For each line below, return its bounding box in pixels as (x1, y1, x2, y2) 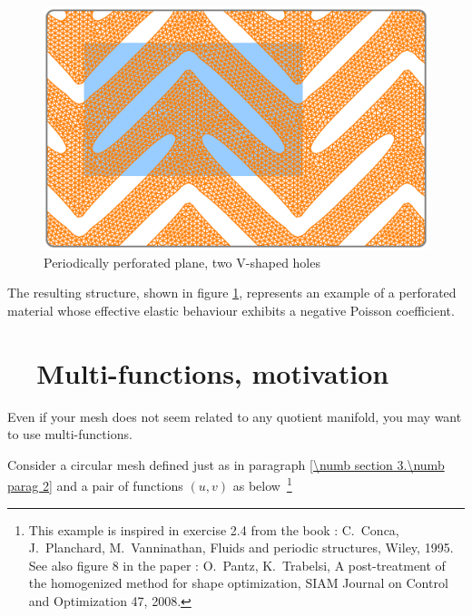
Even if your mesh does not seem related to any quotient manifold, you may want (7, 406, 462, 425)
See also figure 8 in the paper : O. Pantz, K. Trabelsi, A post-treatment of (28, 555, 446, 574)
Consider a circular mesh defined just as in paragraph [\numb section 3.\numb (7, 455, 445, 474)
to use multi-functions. (7, 425, 133, 444)
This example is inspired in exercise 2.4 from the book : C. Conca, (28, 520, 399, 539)
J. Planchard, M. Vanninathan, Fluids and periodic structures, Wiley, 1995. (28, 538, 454, 557)
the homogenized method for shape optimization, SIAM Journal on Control (28, 573, 448, 592)
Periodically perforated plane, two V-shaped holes (44, 252, 320, 271)
